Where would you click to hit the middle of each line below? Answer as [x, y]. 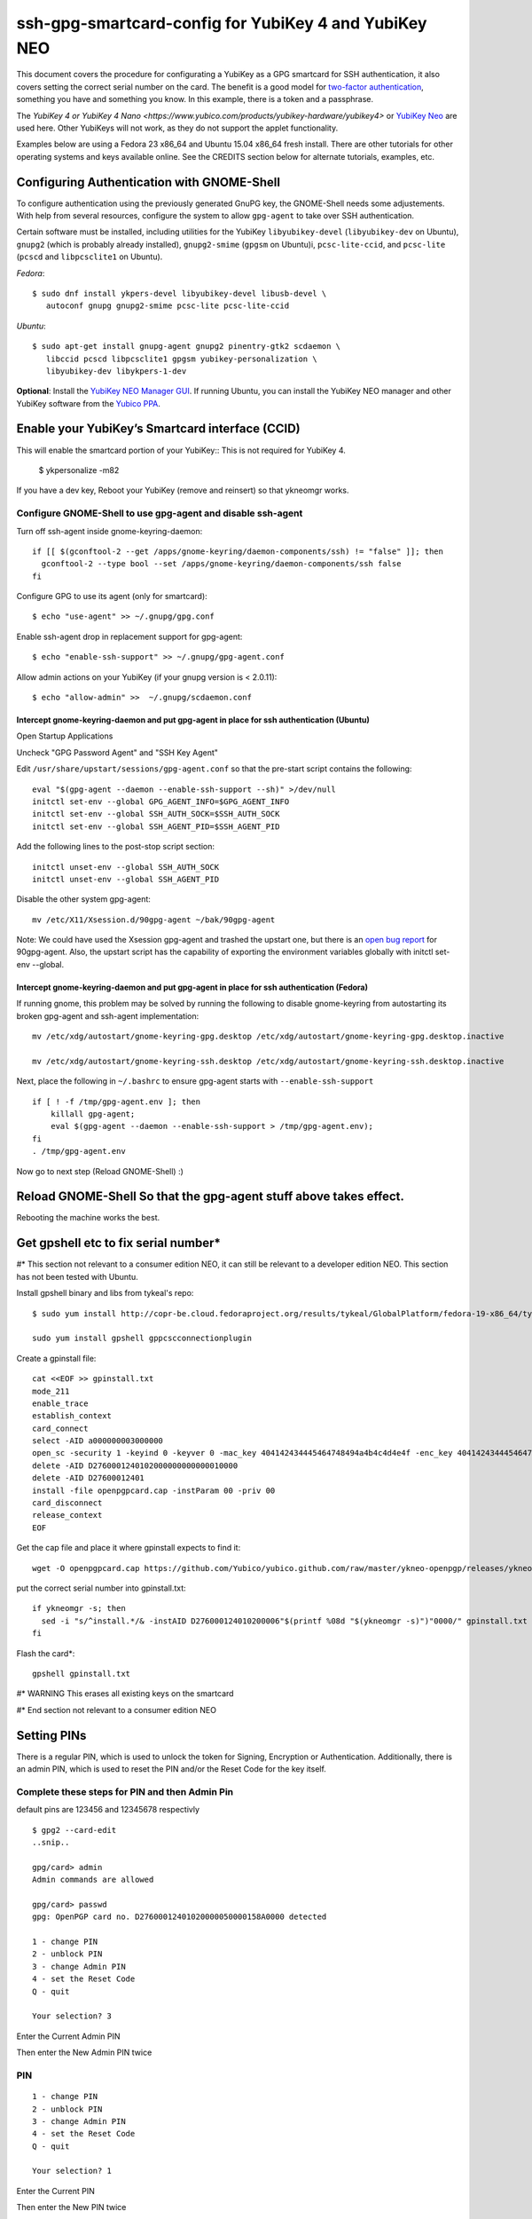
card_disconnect [67, 1503]
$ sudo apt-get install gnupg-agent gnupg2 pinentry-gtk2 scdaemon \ [187, 347]
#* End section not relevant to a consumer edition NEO [117, 1710]
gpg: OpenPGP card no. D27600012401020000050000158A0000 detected [180, 1917]
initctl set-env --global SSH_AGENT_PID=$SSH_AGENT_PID [156, 826]
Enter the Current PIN [55, 2191]
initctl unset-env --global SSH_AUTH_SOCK [126, 867]
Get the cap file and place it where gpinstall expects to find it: [129, 1548]
